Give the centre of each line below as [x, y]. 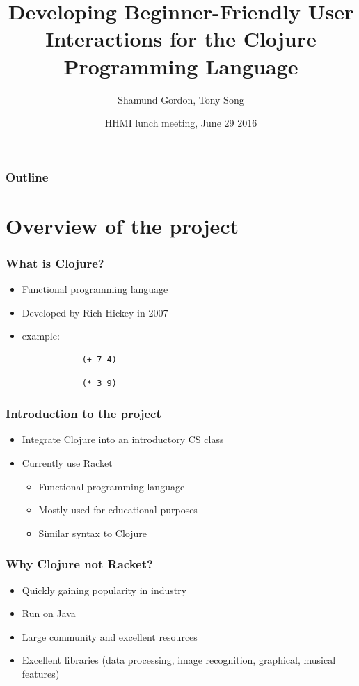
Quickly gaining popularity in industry [104, 590]
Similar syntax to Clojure [93, 533]
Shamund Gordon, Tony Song [181, 99]
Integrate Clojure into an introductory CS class [123, 439]
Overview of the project [122, 225]
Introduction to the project [83, 414]
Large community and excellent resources [110, 636]
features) [41, 673]
